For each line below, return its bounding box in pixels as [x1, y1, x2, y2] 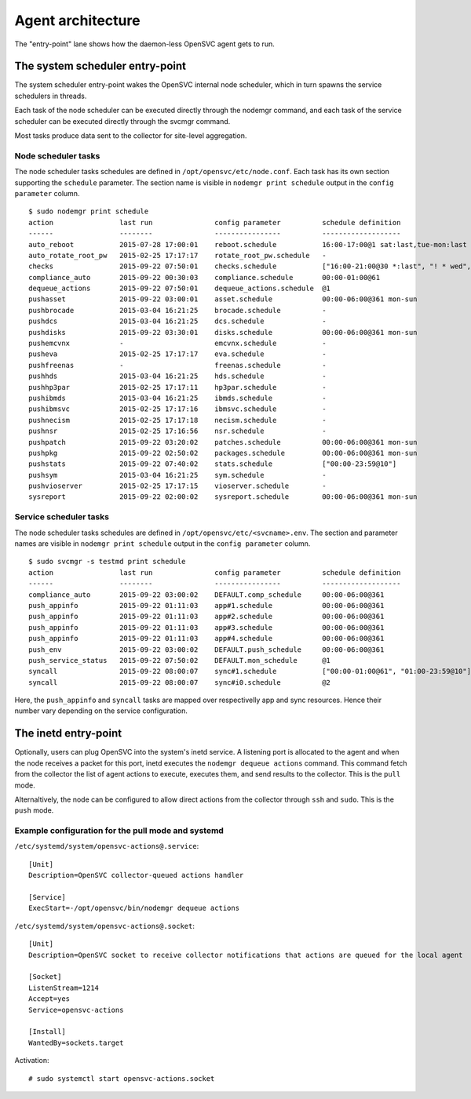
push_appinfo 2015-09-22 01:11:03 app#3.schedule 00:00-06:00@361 [28, 623, 385, 631]
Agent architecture [14, 12, 141, 29]
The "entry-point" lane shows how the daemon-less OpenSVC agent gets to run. [14, 39, 275, 49]
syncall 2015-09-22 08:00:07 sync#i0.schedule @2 [28, 678, 331, 686]
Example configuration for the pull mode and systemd [14, 825, 224, 836]
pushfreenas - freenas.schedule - [28, 361, 327, 369]
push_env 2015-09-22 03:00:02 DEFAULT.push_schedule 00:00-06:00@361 [28, 645, 385, 654]
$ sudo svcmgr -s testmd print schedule [28, 557, 186, 566]
